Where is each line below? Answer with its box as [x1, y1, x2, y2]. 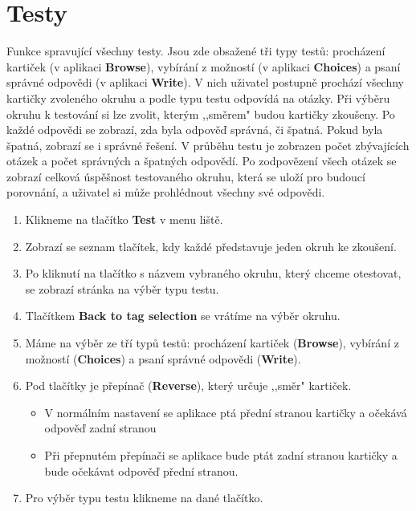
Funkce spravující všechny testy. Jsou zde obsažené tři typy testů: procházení [6, 43, 385, 59]
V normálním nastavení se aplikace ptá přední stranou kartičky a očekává [44, 404, 407, 420]
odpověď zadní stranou [44, 420, 157, 436]
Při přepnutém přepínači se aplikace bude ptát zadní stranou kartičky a [44, 447, 398, 463]
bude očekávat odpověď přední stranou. [44, 462, 239, 479]
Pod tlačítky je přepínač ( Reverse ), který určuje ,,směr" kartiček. [25, 377, 352, 394]
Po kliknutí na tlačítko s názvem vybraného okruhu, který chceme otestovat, [25, 265, 402, 282]
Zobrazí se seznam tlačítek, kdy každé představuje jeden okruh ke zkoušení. [25, 237, 397, 254]
